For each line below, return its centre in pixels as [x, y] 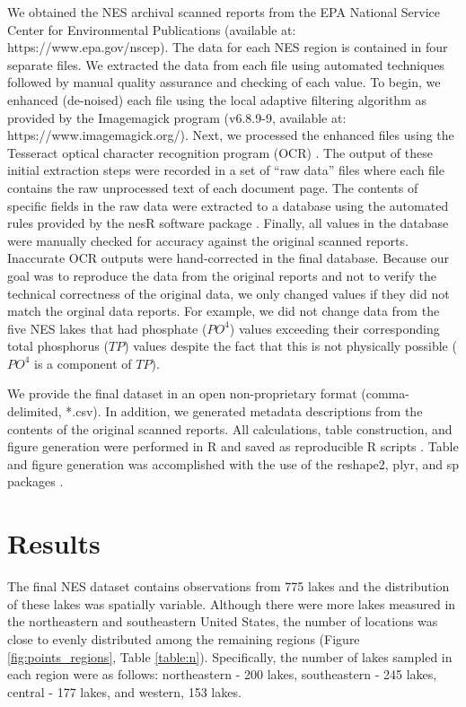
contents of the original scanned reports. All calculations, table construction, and [230, 428]
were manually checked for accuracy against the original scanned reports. [208, 240]
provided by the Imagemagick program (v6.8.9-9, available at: [177, 117]
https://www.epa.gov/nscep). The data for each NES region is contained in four [228, 47]
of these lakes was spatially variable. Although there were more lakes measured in [232, 603]
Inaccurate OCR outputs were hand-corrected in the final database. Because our [228, 258]
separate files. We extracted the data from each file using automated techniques [226, 64]
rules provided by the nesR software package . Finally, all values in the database [228, 223]
